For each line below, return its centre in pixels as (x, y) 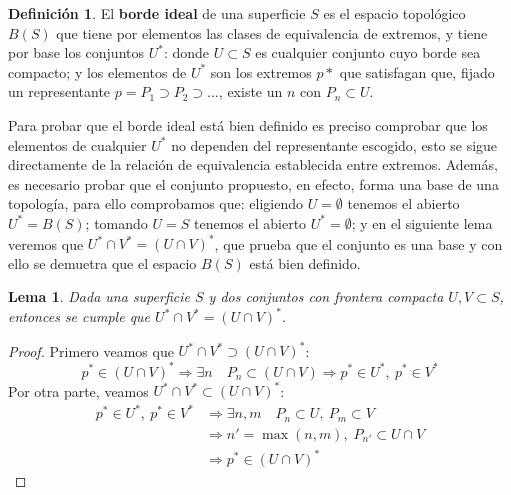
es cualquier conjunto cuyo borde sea (368, 52)
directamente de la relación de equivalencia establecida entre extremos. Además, (253, 164)
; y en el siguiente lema (422, 222)
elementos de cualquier (77, 144)
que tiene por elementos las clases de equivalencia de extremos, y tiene (272, 32)
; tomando (116, 222)
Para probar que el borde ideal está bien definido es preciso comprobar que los (248, 124)
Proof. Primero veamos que (91, 350)
